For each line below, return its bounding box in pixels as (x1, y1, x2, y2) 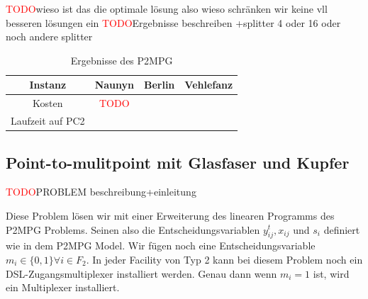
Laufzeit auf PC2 (11, 113, 85, 128)
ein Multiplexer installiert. (6, 280, 120, 295)
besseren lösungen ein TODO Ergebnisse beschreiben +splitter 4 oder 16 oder (6, 15, 341, 30)
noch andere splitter (6, 29, 93, 44)
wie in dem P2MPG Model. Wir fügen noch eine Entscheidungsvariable (6, 238, 316, 253)
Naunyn (94, 77, 134, 92)
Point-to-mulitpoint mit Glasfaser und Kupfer (6, 151, 350, 173)
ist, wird (313, 266, 350, 281)
